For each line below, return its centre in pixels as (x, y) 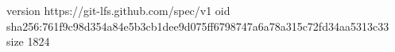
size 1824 (28, 41)
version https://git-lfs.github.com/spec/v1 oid (118, 10)
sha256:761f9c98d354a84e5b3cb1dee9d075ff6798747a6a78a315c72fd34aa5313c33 (198, 26)
